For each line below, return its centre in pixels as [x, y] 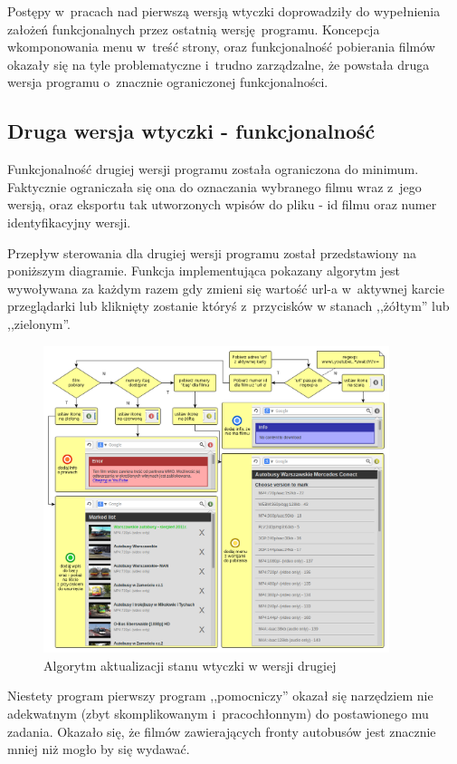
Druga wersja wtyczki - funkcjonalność [191, 131]
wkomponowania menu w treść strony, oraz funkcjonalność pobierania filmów [221, 47]
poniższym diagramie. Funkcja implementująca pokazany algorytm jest [204, 271]
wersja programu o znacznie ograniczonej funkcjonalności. [168, 82]
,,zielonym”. [39, 323]
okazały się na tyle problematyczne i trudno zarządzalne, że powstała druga [219, 64]
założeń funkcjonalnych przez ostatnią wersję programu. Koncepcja [194, 29]
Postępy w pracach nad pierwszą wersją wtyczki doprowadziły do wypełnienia [224, 11]
